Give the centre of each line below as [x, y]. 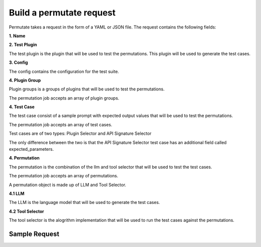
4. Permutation [24, 158]
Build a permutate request [62, 13]
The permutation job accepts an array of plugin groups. [64, 98]
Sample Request [34, 234]
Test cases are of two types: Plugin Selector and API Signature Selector [80, 133]
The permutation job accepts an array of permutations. [64, 176]
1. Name [17, 36]
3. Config [19, 62]
